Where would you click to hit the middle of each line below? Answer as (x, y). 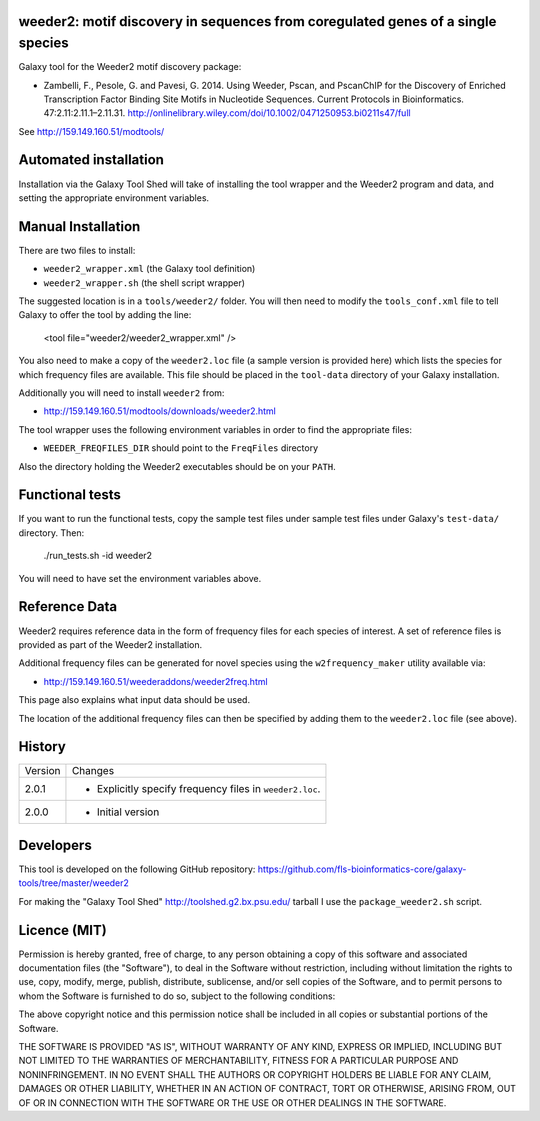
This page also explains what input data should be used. (134, 700)
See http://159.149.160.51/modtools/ (91, 131)
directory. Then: (51, 532)
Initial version (128, 812)
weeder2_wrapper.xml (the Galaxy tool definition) (149, 269)
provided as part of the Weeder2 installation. (110, 644)
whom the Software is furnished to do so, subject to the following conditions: (177, 996)
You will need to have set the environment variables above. (140, 578)
